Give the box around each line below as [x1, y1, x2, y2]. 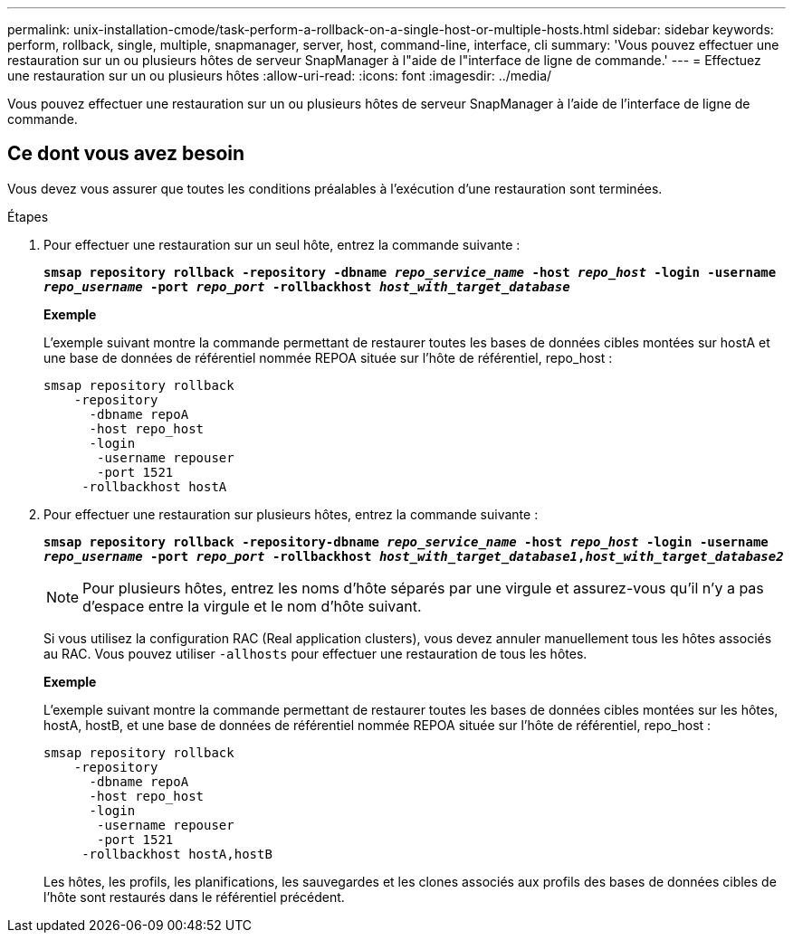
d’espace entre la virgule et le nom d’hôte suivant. [82, 596, 422, 615]
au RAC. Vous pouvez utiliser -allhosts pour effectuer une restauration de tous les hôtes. [43, 645, 588, 661]
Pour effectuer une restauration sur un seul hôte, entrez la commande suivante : [43, 236, 521, 252]
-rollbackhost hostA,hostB [81, 846, 272, 861]
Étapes [7, 208, 49, 224]
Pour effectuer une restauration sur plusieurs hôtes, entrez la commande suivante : [43, 506, 539, 522]
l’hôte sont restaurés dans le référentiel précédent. [43, 888, 345, 905]
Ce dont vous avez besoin [7, 142, 245, 166]
